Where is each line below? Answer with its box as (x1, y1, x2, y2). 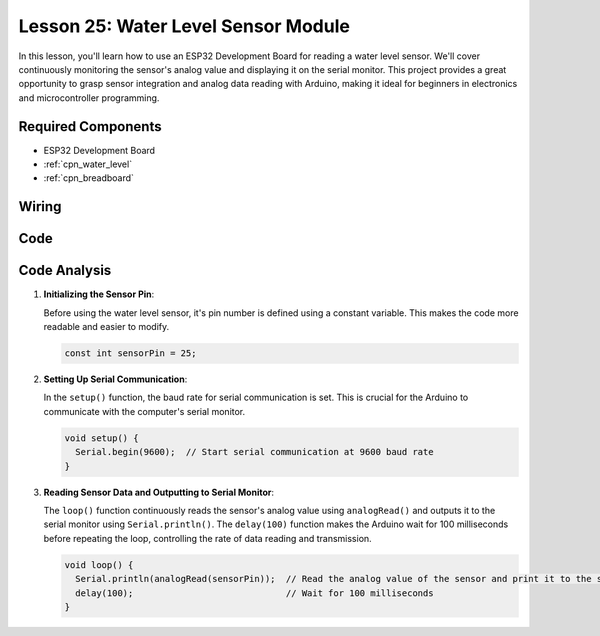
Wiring (18, 198, 62, 215)
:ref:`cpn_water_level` (43, 158, 133, 170)
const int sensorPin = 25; (64, 348, 197, 359)
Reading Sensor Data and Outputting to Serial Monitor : (43, 486, 275, 498)
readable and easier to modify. (43, 321, 170, 333)
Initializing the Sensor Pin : (43, 288, 155, 300)
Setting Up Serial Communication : (43, 373, 188, 385)
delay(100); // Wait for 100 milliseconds (75, 587, 434, 599)
